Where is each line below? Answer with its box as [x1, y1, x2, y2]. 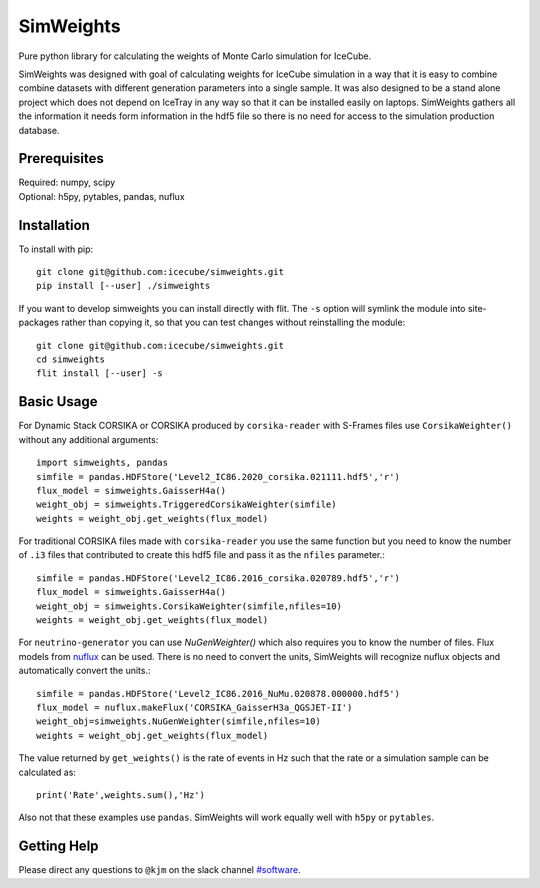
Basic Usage [18, 393, 98, 410]
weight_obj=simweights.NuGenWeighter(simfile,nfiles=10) [36, 716, 322, 727]
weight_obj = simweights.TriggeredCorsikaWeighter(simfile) [36, 499, 337, 510]
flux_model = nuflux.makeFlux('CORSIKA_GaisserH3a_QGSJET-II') [36, 701, 353, 713]
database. [18, 124, 60, 136]
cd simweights [36, 354, 105, 365]
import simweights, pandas [36, 457, 169, 469]
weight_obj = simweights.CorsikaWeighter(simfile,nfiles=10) [36, 600, 342, 612]
